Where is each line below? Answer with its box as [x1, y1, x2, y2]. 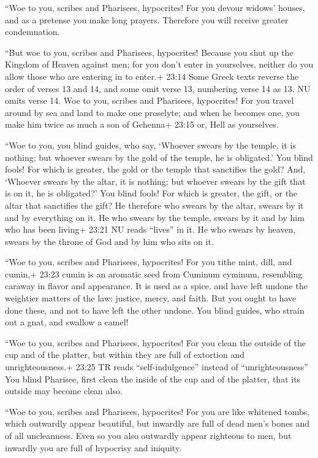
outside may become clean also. [5, 384, 123, 397]
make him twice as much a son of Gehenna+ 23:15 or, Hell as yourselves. [5, 118, 279, 131]
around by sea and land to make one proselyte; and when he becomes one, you [5, 106, 300, 118]
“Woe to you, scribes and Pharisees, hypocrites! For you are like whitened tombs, [5, 405, 310, 417]
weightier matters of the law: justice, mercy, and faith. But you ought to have [5, 292, 297, 305]
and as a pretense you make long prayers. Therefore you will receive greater [5, 13, 289, 26]
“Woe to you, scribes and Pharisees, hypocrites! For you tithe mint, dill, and [5, 255, 292, 268]
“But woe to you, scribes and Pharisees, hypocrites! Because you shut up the [5, 45, 293, 58]
